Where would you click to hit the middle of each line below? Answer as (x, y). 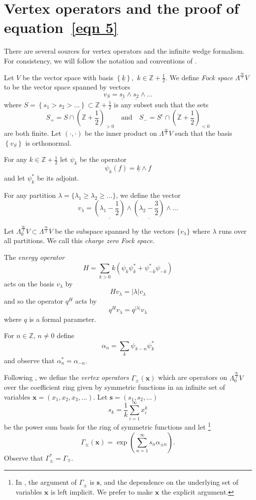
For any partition (30, 195)
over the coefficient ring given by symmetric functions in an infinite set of (115, 387)
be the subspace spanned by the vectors (115, 231)
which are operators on (193, 377)
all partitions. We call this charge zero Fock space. (79, 240)
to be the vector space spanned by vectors (67, 87)
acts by (86, 300)
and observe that (29, 360)
